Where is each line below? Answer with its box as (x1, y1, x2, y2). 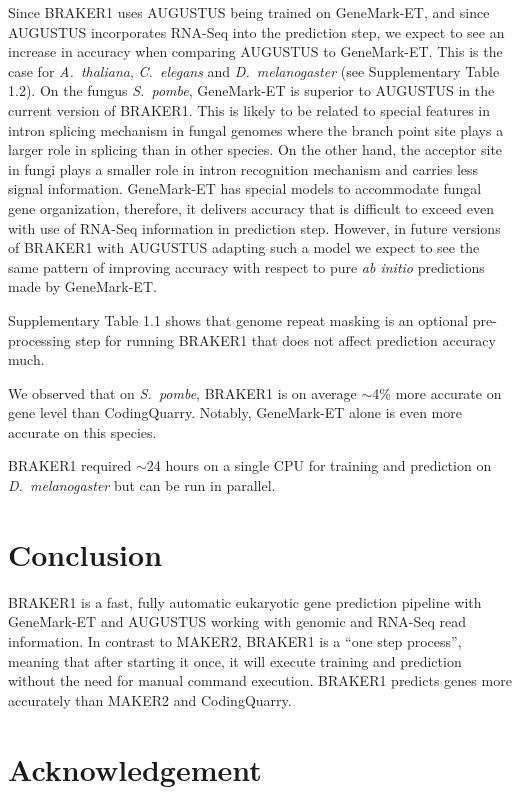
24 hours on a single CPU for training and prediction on (146, 455, 492, 476)
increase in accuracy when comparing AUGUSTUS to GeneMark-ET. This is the (8, 41, 503, 62)
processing (8, 329, 71, 350)
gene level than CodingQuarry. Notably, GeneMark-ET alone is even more (8, 402, 462, 423)
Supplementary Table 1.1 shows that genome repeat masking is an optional (8, 309, 469, 330)
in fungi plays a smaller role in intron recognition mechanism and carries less (8, 158, 479, 179)
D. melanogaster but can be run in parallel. (8, 475, 276, 496)
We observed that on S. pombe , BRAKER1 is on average (8, 382, 357, 403)
